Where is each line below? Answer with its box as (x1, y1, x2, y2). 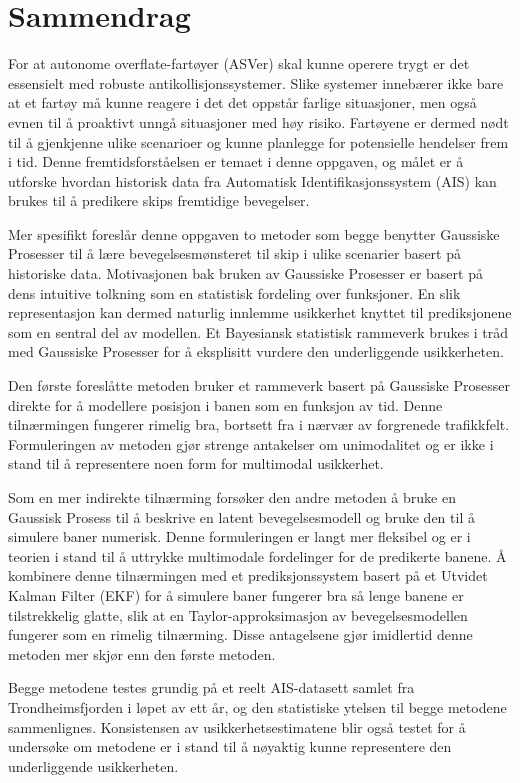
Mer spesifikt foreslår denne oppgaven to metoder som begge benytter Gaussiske (8, 223, 500, 244)
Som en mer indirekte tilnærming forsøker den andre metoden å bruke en (8, 487, 456, 507)
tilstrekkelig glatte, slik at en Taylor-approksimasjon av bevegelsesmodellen (8, 604, 468, 625)
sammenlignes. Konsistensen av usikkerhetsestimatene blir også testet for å (8, 716, 466, 737)
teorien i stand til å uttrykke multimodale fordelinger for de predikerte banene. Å (8, 545, 507, 566)
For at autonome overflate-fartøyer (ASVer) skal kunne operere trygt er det (8, 53, 470, 74)
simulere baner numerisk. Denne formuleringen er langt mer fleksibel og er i (8, 526, 471, 547)
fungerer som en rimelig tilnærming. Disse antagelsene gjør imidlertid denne (8, 624, 473, 645)
